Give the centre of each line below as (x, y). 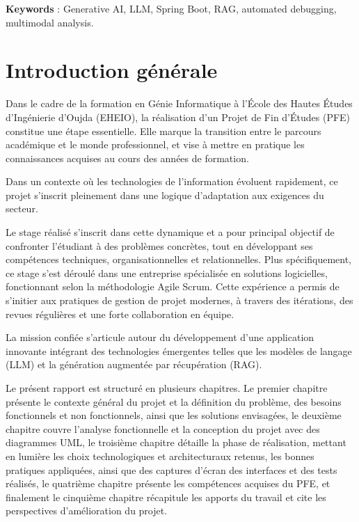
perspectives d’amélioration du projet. (87, 511)
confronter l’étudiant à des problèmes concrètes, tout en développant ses (159, 245)
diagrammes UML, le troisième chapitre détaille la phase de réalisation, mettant (176, 442)
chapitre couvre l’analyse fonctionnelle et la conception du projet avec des (163, 428)
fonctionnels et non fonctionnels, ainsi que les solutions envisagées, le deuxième (174, 415)
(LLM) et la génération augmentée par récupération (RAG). (134, 364)
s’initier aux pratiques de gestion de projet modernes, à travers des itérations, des (179, 300)
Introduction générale (112, 70)
